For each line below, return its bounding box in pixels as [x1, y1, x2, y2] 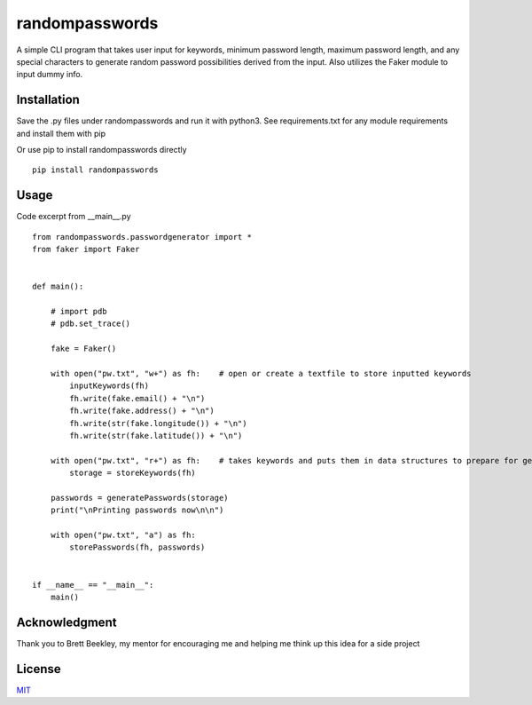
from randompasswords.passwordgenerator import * [32, 232, 253, 242]
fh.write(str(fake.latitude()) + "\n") [69, 431, 243, 440]
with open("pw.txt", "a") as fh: [50, 530, 197, 541]
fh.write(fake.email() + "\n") [69, 393, 206, 403]
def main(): [32, 281, 84, 292]
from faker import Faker [32, 244, 140, 255]
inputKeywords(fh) [69, 381, 150, 391]
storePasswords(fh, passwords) [69, 543, 206, 552]
